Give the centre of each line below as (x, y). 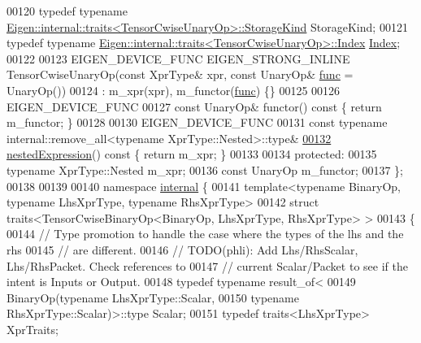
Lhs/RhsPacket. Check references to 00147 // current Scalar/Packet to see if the (207, 265)
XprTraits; (33, 329)
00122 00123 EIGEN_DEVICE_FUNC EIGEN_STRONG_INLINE (178, 58)
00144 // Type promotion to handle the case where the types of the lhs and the (205, 234)
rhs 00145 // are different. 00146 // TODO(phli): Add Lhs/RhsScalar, (182, 249)
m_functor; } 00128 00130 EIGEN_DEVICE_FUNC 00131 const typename (197, 122)
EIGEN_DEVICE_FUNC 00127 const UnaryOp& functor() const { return (194, 106)
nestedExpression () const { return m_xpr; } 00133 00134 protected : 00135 (192, 154)
